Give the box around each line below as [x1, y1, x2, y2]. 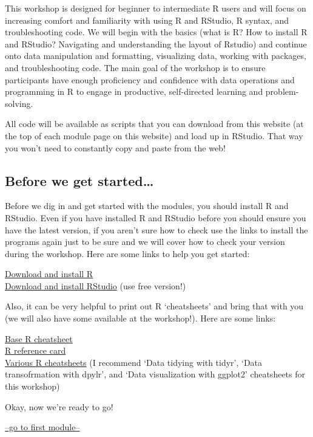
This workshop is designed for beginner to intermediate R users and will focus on [5, 2, 306, 14]
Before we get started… [5, 171, 154, 190]
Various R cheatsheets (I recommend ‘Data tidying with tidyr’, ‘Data [5, 356, 263, 368]
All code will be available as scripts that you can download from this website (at [5, 117, 304, 130]
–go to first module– [5, 421, 80, 433]
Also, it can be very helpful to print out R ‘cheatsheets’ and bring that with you [5, 300, 304, 312]
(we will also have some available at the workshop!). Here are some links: [5, 312, 276, 325]
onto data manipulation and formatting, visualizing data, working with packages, [5, 49, 306, 62]
